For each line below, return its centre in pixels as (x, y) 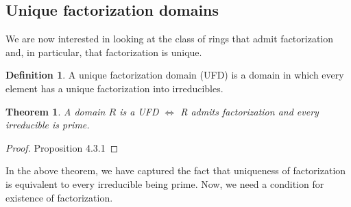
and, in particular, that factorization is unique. (104, 52)
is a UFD (139, 111)
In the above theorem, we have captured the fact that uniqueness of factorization (176, 170)
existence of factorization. (59, 197)
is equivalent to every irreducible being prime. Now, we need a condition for (165, 183)
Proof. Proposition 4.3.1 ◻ (62, 147)
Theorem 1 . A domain (56, 111)
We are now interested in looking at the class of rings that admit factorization (170, 39)
